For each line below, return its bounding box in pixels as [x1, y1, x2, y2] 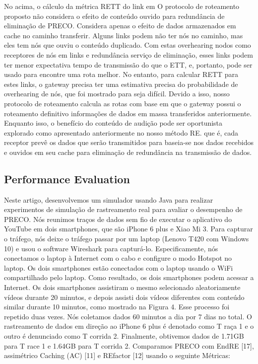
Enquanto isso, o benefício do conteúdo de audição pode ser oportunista [4, 118, 223, 128]
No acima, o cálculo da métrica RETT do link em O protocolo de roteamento [4, 1, 240, 11]
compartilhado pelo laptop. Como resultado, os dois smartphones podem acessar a [4, 272, 254, 283]
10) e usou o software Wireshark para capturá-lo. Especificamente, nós [4, 243, 218, 253]
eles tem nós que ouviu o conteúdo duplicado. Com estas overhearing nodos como [4, 40, 251, 50]
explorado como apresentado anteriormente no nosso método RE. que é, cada [4, 127, 239, 138]
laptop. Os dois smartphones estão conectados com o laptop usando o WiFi [4, 262, 233, 273]
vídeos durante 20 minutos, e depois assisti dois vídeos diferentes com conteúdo [4, 291, 245, 302]
